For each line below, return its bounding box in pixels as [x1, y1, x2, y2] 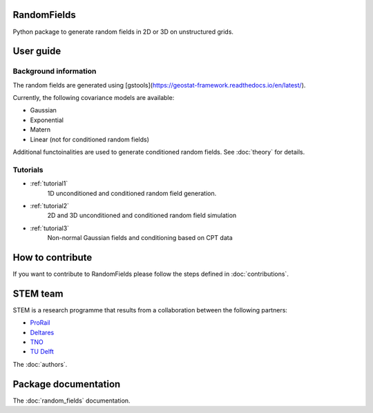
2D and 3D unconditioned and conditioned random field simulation [47, 211, 237, 220]
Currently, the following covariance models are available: [12, 94, 175, 102]
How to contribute [12, 252, 93, 263]
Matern [30, 125, 51, 134]
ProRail [30, 319, 50, 327]
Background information [12, 66, 97, 76]
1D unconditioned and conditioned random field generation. [47, 189, 217, 197]
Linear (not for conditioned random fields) [30, 135, 150, 143]
